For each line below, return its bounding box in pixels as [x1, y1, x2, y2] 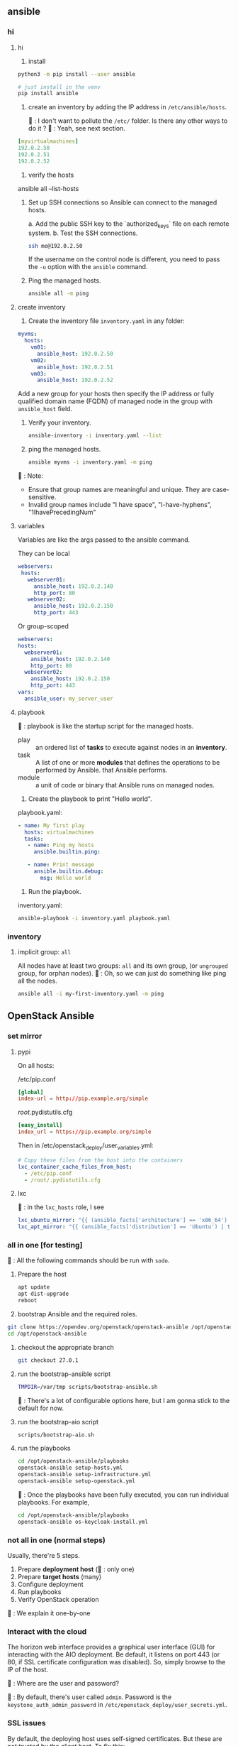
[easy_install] [17, 1122, 63, 1129]
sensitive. [28, 493, 57, 501]
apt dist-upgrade [17, 1290, 69, 1298]
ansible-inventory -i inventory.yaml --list [28, 432, 162, 440]
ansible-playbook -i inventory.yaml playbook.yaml [17, 915, 171, 922]
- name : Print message [27, 861, 94, 868]
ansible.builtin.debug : [33, 868, 104, 875]
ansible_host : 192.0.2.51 [36, 364, 113, 371]
